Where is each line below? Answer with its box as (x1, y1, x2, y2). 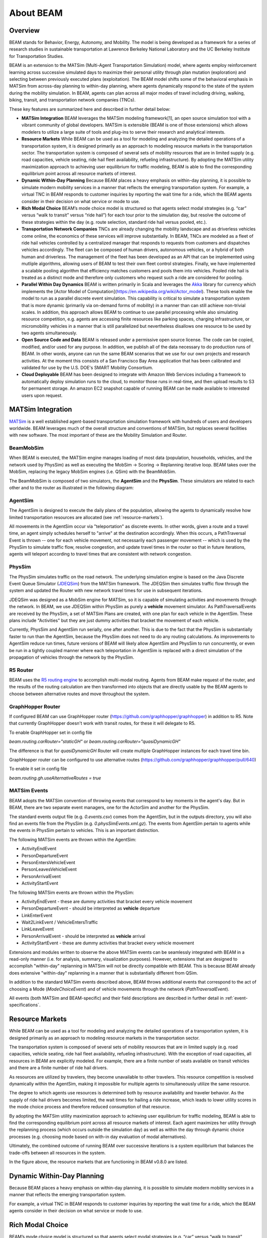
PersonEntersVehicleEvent (21, 859, 76, 865)
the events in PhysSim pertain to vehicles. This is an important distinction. (9, 827, 160, 833)
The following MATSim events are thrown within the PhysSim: (9, 889, 134, 895)
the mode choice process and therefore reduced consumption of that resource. (9, 1104, 171, 1110)
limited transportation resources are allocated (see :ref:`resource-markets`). (9, 514, 164, 520)
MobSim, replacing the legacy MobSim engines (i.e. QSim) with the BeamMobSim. (9, 468, 177, 475)
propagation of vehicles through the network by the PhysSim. (9, 654, 134, 660)
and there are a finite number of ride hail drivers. (9, 1065, 108, 1071)
